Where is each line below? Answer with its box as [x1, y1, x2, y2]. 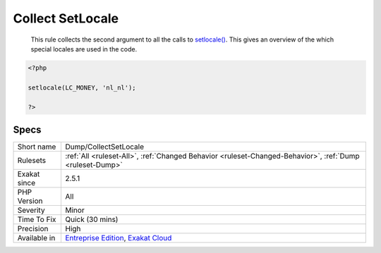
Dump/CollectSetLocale [65, 142, 145, 152]
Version [17, 196, 43, 206]
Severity [17, 205, 45, 215]
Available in [17, 233, 56, 242]
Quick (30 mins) [65, 214, 119, 224]
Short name [17, 142, 56, 152]
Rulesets [17, 155, 46, 165]
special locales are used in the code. [30, 44, 138, 53]
